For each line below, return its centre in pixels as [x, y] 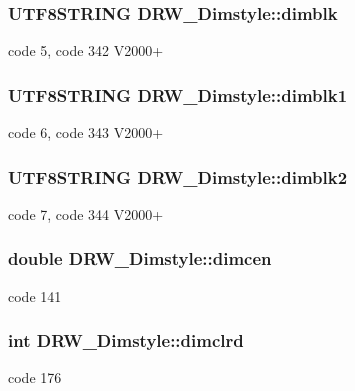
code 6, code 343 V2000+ [86, 132]
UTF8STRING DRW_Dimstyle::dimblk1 [178, 94]
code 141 [35, 295]
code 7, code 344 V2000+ [86, 213]
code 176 [35, 377]
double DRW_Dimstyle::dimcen [140, 258]
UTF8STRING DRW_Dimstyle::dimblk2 [178, 176]
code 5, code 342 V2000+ [86, 50]
